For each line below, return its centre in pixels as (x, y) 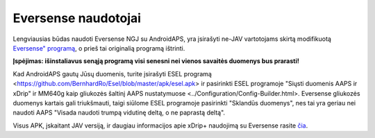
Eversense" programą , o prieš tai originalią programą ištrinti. (99, 48)
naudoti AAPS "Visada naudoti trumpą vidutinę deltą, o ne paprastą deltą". (119, 113)
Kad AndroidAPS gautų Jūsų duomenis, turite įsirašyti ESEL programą (112, 74)
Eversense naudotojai (77, 18)
